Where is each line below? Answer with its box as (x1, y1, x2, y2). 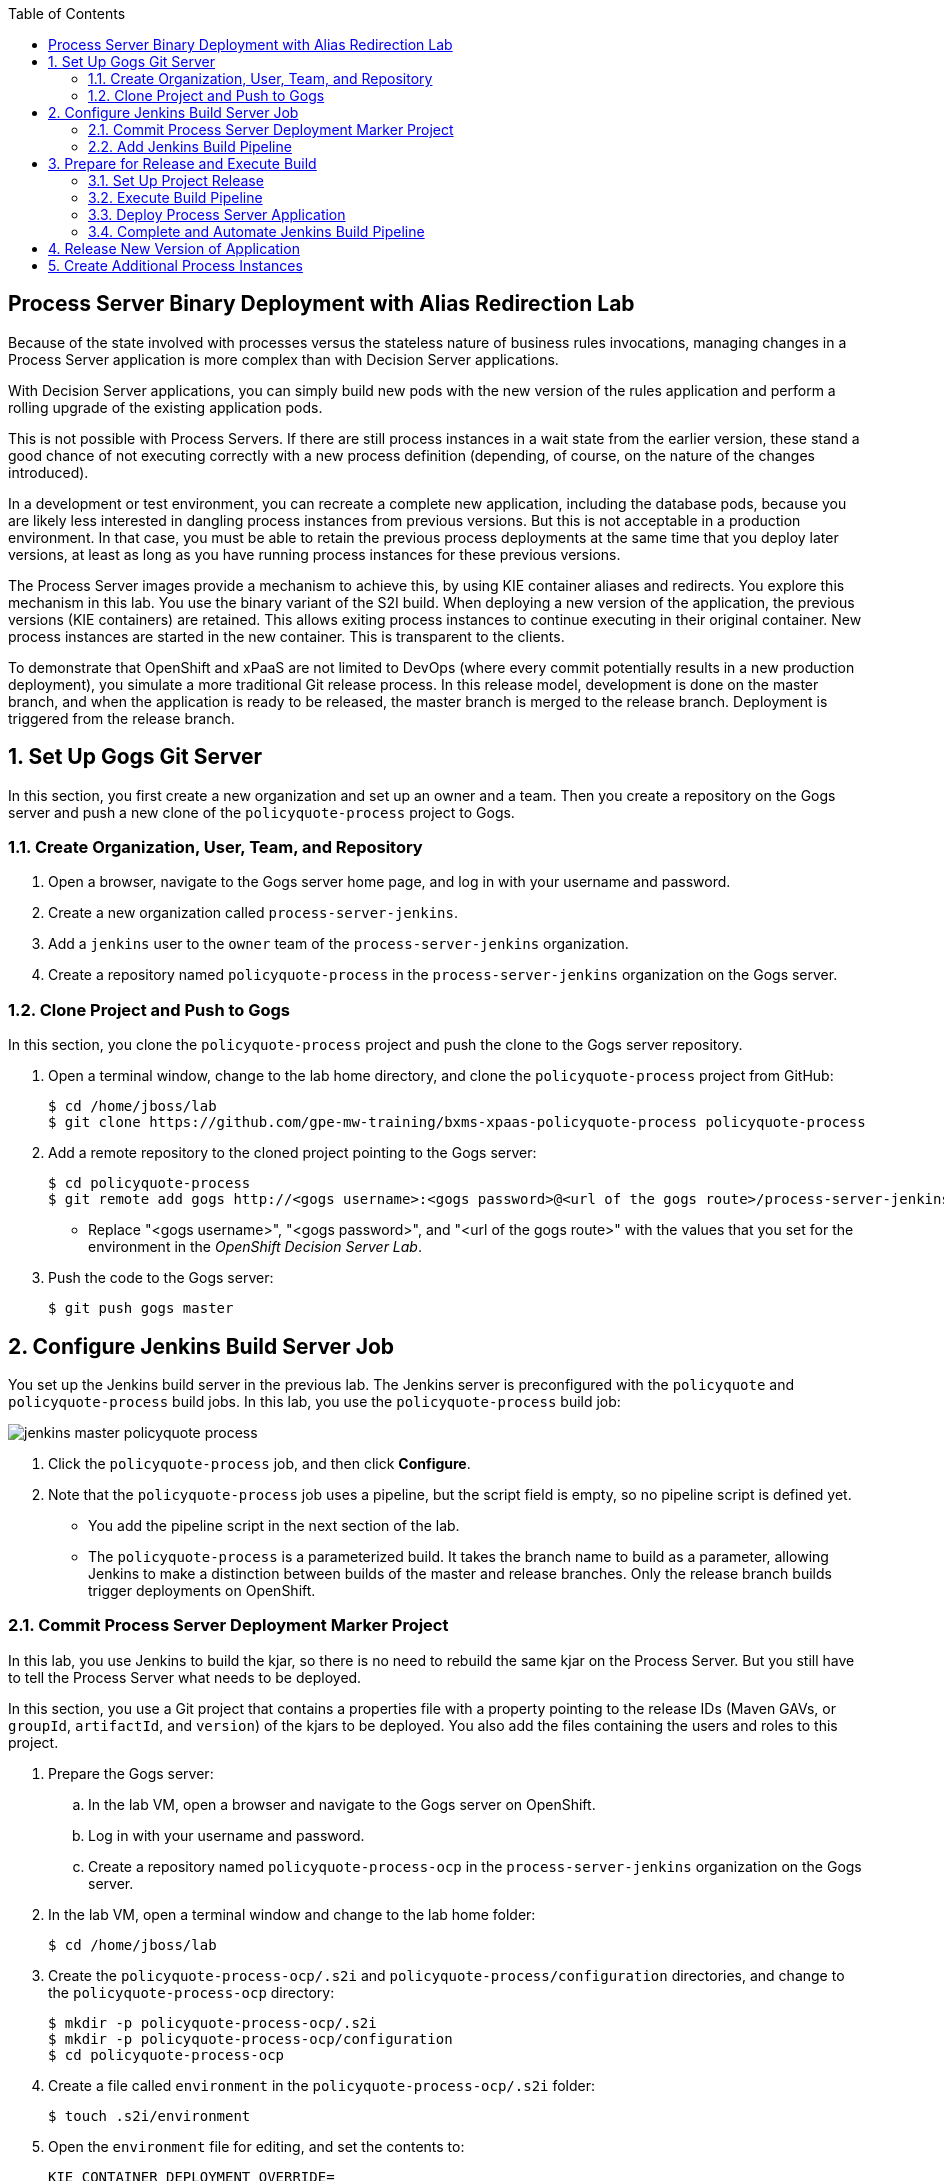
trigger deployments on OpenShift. (88, 1582, 316, 1600)
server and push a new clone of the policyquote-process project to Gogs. (8, 803, 515, 821)
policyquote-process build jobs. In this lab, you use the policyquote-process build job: (8, 1393, 621, 1411)
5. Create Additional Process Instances (48, 257, 303, 274)
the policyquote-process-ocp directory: (48, 1983, 335, 2001)
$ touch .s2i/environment (48, 2107, 251, 2124)
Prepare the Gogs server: (48, 1764, 214, 1782)
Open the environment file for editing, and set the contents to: (48, 2137, 465, 2155)
